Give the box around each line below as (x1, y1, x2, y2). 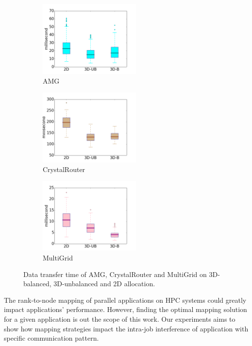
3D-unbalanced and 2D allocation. (53, 278, 155, 289)
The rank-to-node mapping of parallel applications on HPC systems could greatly (4, 294, 247, 305)
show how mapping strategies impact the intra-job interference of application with (4, 323, 249, 333)
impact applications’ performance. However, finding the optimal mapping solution (4, 304, 247, 314)
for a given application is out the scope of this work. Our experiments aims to (4, 313, 235, 324)
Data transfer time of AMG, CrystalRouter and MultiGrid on (23, 269, 207, 279)
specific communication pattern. (4, 333, 99, 343)
